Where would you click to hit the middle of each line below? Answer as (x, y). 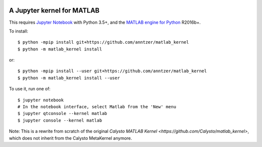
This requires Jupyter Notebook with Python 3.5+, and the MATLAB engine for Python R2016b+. (105, 22)
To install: (19, 31)
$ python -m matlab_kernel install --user (69, 78)
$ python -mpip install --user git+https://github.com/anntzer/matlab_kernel (112, 71)
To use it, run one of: (30, 89)
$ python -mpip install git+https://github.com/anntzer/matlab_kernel (103, 42)
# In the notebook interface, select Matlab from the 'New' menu (97, 107)
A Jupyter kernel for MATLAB (54, 10)
